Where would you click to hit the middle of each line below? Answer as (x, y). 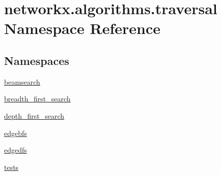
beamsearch (22, 81)
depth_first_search (34, 115)
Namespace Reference (82, 28)
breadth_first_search (37, 99)
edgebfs (16, 133)
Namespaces (37, 60)
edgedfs (16, 150)
